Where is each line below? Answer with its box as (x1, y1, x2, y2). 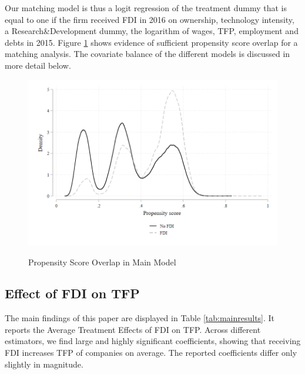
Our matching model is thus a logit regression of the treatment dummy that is (5, 2, 287, 14)
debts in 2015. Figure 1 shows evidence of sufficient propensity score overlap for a (5, 36, 298, 48)
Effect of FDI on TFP (5, 284, 140, 302)
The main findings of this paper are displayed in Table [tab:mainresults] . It (5, 312, 275, 324)
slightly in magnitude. (5, 358, 83, 370)
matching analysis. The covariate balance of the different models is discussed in (5, 48, 290, 60)
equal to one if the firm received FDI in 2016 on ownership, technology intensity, (5, 13, 294, 25)
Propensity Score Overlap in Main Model (28, 255, 176, 268)
